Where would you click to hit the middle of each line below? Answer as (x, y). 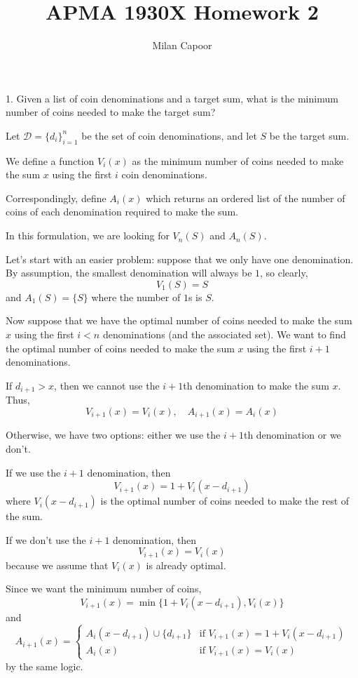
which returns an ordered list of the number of (246, 198)
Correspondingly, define (56, 198)
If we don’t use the (46, 539)
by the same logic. (44, 666)
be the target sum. (309, 135)
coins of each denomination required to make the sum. (122, 212)
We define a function (50, 160)
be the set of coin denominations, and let (169, 135)
